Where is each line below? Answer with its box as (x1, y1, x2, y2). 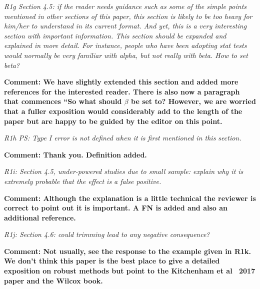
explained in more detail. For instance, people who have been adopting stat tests (4, 40, 247, 50)
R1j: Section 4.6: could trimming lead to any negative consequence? (4, 229, 210, 239)
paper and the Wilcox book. (4, 275, 103, 285)
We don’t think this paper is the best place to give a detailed (4, 255, 220, 266)
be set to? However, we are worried (131, 96, 256, 106)
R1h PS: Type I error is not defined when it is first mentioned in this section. (4, 132, 241, 143)
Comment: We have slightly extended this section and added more (4, 76, 238, 87)
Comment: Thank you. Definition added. (4, 149, 147, 159)
